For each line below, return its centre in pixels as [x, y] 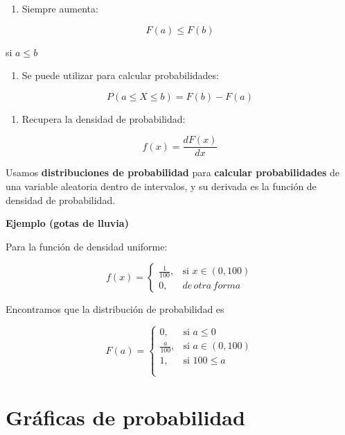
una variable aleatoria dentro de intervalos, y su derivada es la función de [161, 186]
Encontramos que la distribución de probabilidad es [115, 309]
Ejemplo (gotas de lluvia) [67, 223]
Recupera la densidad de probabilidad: [104, 118]
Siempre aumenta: [60, 8]
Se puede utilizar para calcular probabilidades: [120, 75]
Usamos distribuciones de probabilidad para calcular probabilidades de [173, 172]
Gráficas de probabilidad [125, 417]
